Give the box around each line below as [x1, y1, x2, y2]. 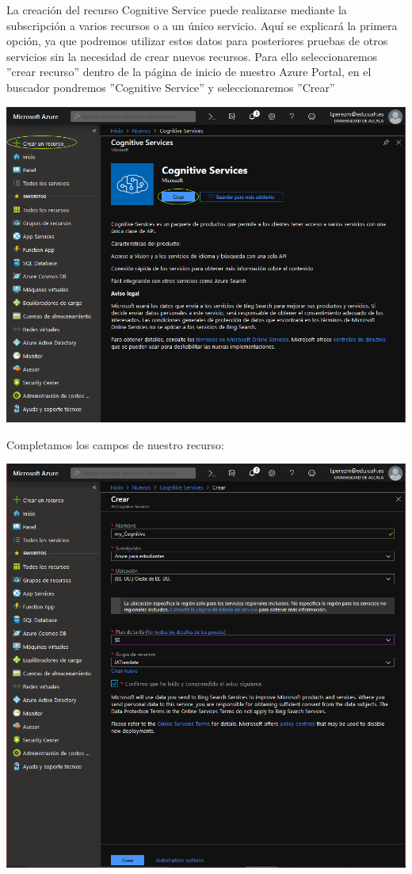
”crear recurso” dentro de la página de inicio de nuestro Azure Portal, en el [6, 63, 372, 80]
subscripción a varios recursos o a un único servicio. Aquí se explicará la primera [6, 17, 398, 33]
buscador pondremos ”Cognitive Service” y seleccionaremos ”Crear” [6, 78, 335, 95]
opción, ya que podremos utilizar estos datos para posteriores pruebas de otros [6, 32, 388, 49]
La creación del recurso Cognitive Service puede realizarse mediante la [6, 2, 347, 17]
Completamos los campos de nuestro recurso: [6, 436, 225, 452]
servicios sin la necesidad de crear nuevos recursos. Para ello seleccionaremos [6, 48, 378, 64]
